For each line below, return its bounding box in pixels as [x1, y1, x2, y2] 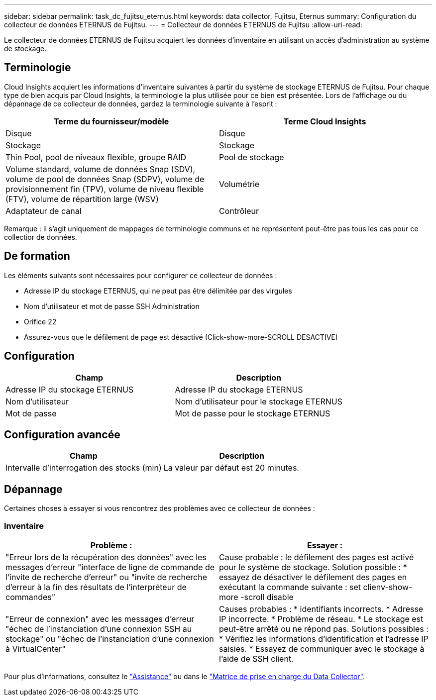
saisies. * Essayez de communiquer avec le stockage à [219, 643, 425, 654]
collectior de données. [4, 232, 77, 241]
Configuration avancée [4, 428, 120, 441]
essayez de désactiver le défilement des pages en [219, 572, 407, 582]
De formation [4, 250, 70, 263]
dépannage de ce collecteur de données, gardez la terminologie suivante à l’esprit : [4, 99, 277, 108]
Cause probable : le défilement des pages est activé [219, 552, 414, 562]
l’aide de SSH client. [219, 653, 294, 664]
